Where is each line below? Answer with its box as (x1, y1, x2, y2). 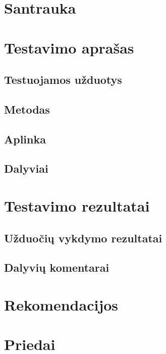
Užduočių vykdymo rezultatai (4, 230, 162, 245)
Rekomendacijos (4, 294, 119, 315)
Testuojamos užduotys (4, 72, 122, 87)
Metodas (4, 101, 50, 117)
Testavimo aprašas (4, 37, 134, 58)
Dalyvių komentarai (4, 260, 109, 275)
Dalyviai (4, 161, 48, 176)
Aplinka (4, 131, 46, 146)
